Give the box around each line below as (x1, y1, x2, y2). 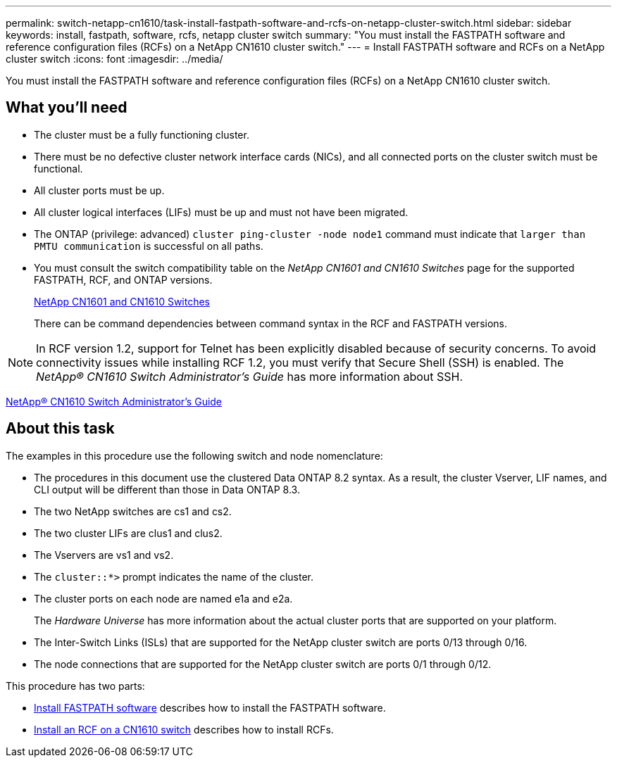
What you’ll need (6, 99, 127, 117)
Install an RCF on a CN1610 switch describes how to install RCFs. (34, 723, 334, 736)
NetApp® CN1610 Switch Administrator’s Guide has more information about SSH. (36, 369, 463, 384)
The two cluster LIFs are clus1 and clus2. (34, 526, 223, 539)
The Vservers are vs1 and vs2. (34, 548, 174, 561)
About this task (6, 420, 115, 438)
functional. (34, 162, 83, 175)
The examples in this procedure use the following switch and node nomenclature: (6, 449, 383, 462)
